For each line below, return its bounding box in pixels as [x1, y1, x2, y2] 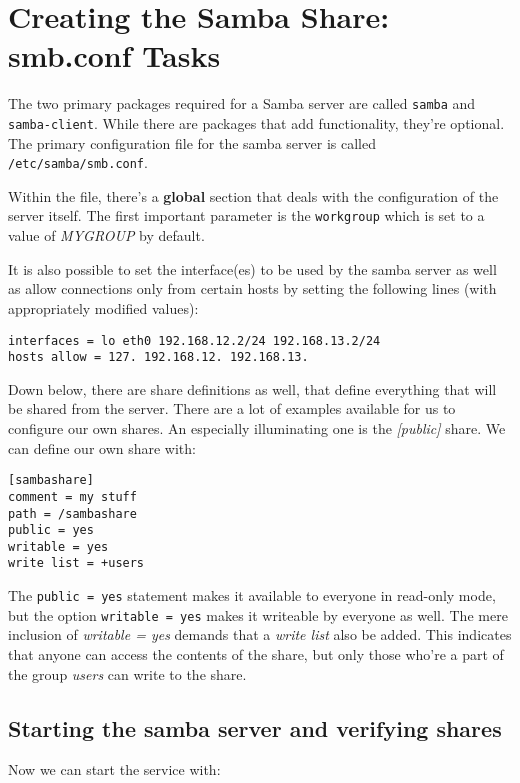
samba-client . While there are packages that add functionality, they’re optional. [8, 112, 505, 133]
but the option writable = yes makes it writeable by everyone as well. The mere [8, 604, 508, 625]
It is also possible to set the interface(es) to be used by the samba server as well [8, 258, 497, 279]
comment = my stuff [8, 489, 137, 504]
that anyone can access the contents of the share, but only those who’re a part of [8, 644, 504, 665]
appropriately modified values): [8, 297, 199, 318]
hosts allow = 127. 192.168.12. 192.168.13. [8, 350, 309, 365]
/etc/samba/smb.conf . [8, 152, 148, 173]
